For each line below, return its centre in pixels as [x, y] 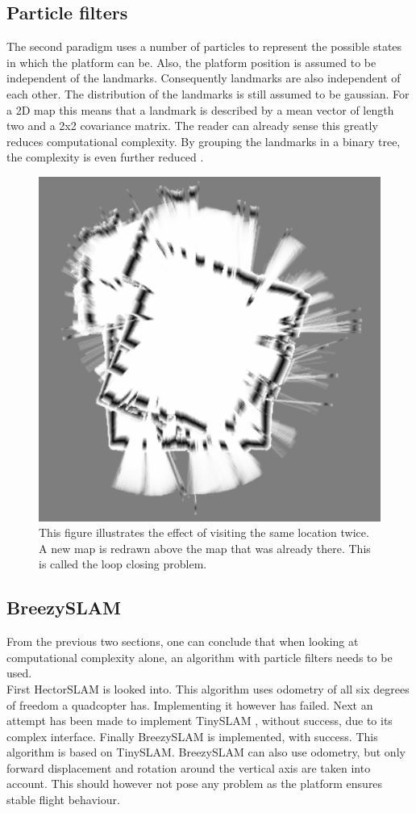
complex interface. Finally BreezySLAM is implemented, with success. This [192, 736]
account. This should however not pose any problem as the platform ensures [195, 784]
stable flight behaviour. [63, 800]
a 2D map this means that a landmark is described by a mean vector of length [200, 109]
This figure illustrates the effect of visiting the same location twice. [204, 532]
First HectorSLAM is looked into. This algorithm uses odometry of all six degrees [208, 688]
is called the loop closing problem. [123, 564]
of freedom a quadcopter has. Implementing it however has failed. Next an [190, 704]
